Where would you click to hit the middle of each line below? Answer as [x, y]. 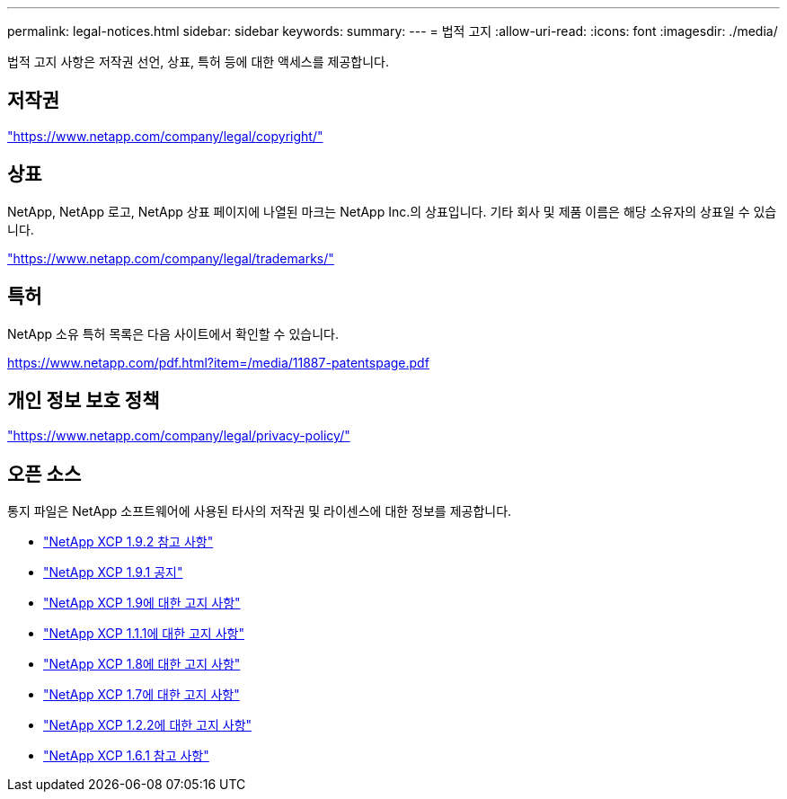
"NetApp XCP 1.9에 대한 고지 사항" [142, 603]
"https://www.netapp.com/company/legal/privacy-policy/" [179, 436]
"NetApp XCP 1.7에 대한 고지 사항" [141, 695]
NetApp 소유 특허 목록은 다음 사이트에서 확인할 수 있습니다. [173, 333]
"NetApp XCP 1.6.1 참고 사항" [126, 756]
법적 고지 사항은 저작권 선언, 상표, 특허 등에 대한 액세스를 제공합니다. [198, 62]
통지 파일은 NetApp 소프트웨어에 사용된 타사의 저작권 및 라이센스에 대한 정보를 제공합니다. [260, 511]
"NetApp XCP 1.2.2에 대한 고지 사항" [148, 725]
